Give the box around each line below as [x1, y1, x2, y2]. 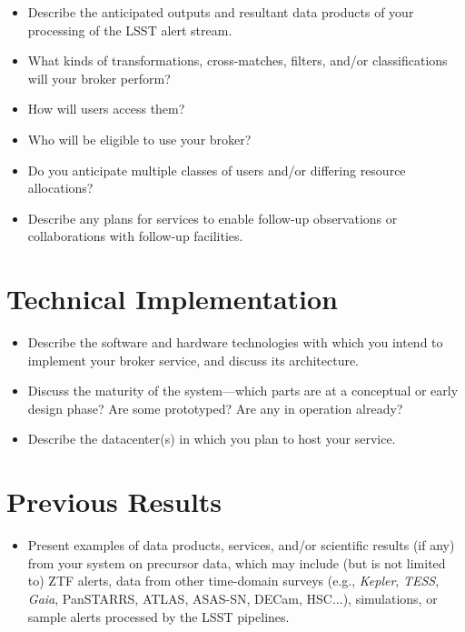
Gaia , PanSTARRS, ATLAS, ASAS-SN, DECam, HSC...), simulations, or [27, 588, 438, 607]
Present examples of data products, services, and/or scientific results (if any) [27, 536, 455, 555]
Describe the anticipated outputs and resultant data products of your [27, 3, 414, 21]
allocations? [27, 178, 94, 197]
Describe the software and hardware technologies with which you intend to [27, 333, 443, 352]
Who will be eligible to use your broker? [27, 129, 252, 148]
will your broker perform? [27, 68, 171, 87]
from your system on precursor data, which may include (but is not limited [27, 553, 446, 572]
